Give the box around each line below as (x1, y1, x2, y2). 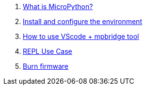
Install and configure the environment (23, 17, 142, 25)
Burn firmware (23, 62, 68, 70)
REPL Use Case (23, 47, 72, 55)
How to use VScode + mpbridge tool (23, 32, 139, 40)
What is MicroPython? (23, 2, 93, 11)
